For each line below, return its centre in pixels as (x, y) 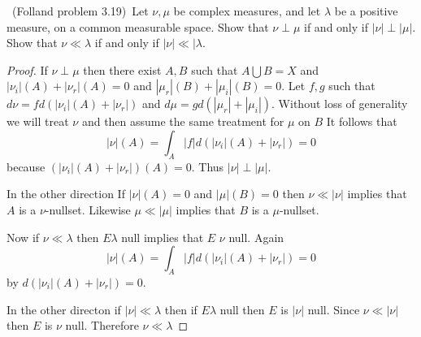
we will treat (38, 121)
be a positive (366, 11)
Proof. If (27, 69)
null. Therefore (102, 325)
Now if (23, 237)
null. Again (256, 237)
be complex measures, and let (247, 11)
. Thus (208, 166)
